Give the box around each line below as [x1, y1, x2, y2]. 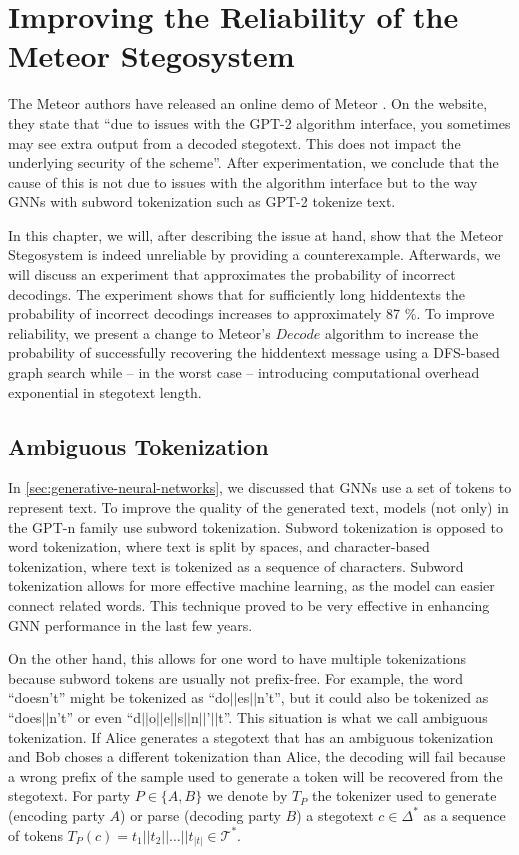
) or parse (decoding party [120, 804, 281, 825]
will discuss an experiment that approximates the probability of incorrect [8, 264, 456, 285]
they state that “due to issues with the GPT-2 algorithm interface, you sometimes [8, 112, 511, 133]
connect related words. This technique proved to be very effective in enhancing [8, 594, 490, 615]
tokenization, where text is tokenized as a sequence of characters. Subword [8, 555, 464, 576]
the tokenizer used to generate [311, 785, 497, 806]
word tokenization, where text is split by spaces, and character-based [8, 536, 430, 557]
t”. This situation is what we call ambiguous [218, 706, 488, 727]
